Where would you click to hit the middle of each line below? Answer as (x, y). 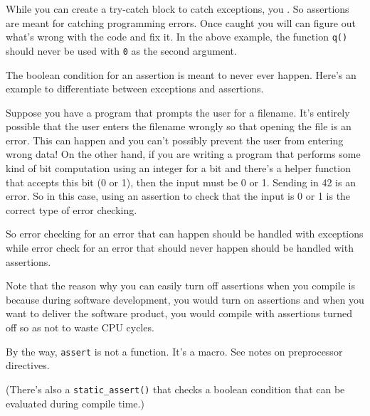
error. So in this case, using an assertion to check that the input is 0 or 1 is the (178, 196)
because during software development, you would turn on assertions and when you (185, 299)
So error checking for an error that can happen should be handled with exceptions (185, 234)
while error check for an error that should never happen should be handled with (180, 248)
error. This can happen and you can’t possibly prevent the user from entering (175, 140)
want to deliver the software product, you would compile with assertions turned (179, 313)
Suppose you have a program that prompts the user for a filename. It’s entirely (178, 112)
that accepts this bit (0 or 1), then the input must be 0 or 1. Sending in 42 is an (181, 182)
